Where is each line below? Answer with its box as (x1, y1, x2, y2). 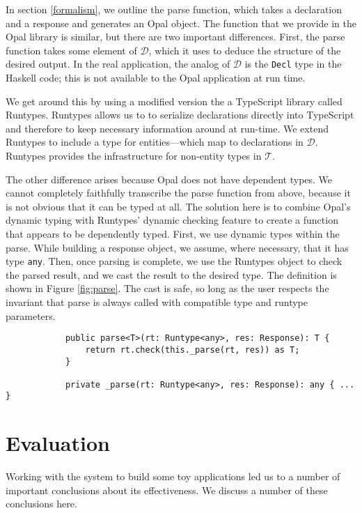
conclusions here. (6, 496, 77, 511)
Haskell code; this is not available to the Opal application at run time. (6, 70, 306, 85)
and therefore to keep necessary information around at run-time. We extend (6, 121, 329, 135)
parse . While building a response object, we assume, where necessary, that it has (6, 240, 349, 254)
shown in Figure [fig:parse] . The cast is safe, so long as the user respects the (6, 281, 329, 296)
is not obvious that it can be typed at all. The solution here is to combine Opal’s (6, 199, 351, 213)
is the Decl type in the (244, 56, 342, 71)
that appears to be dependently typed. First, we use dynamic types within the (6, 226, 340, 240)
